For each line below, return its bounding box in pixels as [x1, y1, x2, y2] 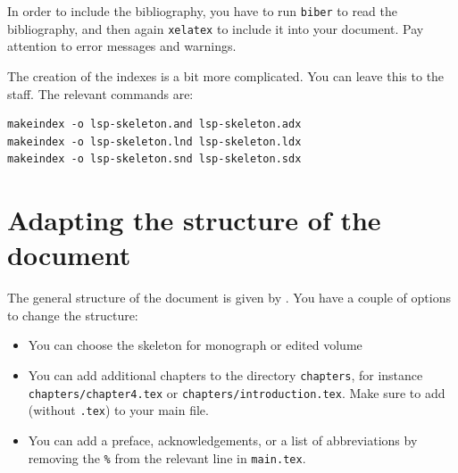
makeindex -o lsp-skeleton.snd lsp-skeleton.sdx [7, 153, 302, 166]
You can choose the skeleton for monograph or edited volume [28, 336, 362, 354]
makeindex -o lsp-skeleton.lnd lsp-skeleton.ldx [7, 135, 302, 148]
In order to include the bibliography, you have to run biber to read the [7, 2, 397, 20]
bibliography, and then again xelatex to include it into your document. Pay [7, 19, 424, 37]
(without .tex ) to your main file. [28, 401, 209, 419]
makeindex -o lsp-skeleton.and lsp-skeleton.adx [7, 118, 302, 131]
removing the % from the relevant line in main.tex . [28, 448, 306, 467]
